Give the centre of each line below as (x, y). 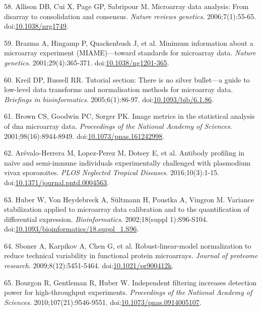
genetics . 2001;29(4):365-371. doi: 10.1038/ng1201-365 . (87, 62)
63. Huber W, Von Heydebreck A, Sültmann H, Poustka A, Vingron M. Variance (129, 199)
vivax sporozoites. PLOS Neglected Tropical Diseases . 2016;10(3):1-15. (112, 172)
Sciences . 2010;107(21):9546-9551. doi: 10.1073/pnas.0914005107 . (103, 302)
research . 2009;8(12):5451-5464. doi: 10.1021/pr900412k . (89, 265)
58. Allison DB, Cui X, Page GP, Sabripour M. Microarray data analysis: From (126, 6)
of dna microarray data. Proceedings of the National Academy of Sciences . (118, 126)
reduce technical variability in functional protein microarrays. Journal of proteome (131, 255)
